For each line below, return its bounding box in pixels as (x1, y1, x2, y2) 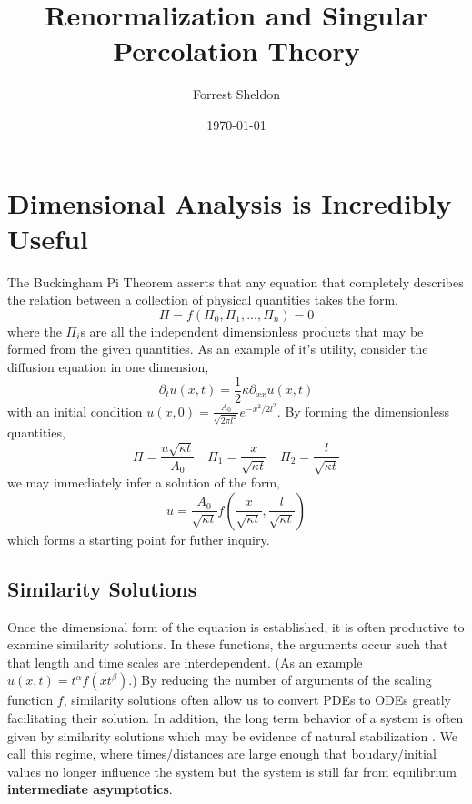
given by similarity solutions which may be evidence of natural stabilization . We (7, 726, 458, 745)
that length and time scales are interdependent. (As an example (7, 652, 363, 671)
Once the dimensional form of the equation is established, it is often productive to (7, 617, 465, 636)
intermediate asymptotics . (7, 779, 173, 799)
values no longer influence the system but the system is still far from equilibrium (7, 761, 457, 780)
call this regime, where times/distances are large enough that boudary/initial (7, 744, 437, 763)
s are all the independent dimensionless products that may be (80, 321, 424, 340)
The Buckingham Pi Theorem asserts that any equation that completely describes (7, 272, 464, 291)
